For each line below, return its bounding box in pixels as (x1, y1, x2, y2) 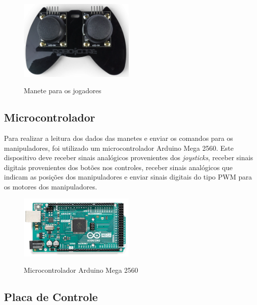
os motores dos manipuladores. (4, 181, 97, 191)
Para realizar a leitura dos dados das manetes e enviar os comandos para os (4, 132, 233, 143)
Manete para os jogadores (24, 85, 102, 96)
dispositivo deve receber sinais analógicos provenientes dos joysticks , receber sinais (4, 152, 254, 163)
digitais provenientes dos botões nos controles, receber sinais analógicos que (4, 162, 233, 172)
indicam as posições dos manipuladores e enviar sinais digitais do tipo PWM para (4, 172, 252, 182)
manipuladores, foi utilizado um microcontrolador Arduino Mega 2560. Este (4, 142, 234, 153)
